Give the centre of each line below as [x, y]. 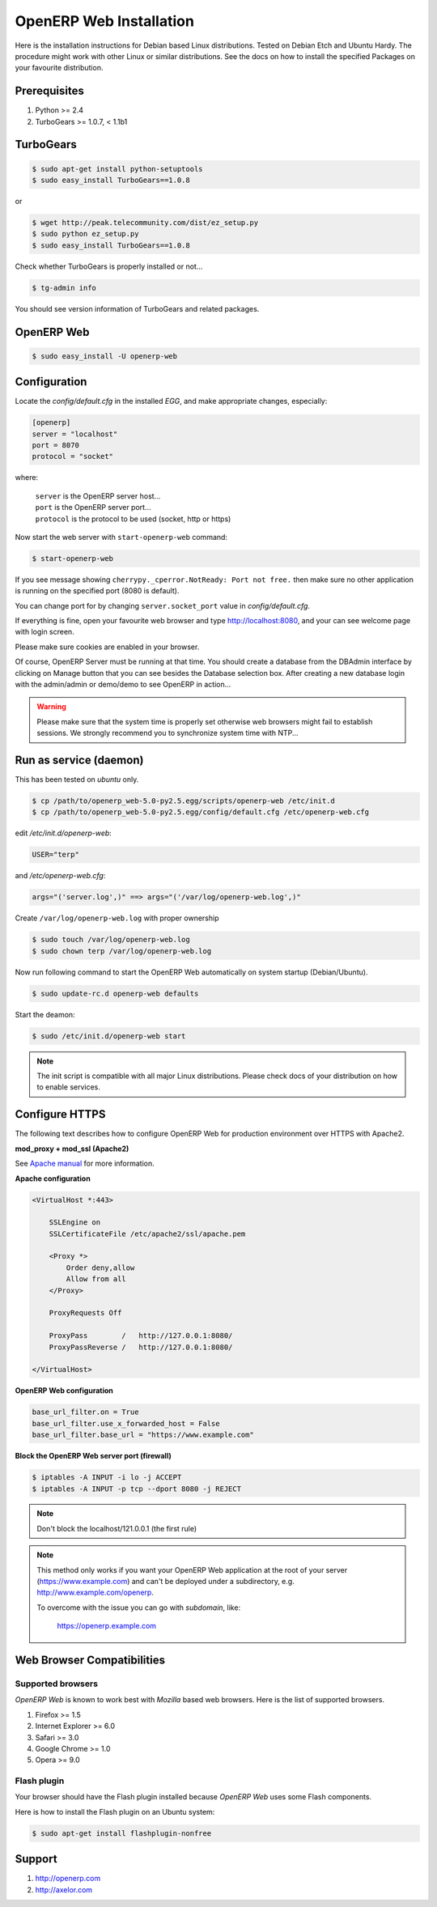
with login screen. [45, 632]
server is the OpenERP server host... [98, 496]
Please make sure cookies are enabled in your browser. [107, 647]
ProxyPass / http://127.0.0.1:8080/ [141, 1336]
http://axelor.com [64, 1889]
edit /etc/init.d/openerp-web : [64, 833]
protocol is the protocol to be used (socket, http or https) [133, 519]
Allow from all [96, 1279]
